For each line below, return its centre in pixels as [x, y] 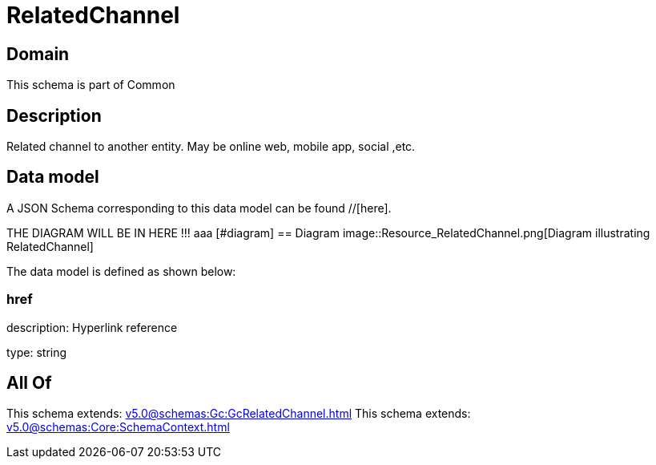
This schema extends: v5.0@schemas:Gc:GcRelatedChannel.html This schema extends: [239, 414]
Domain [38, 54]
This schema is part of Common [91, 85]
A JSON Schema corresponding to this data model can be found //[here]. [199, 208]
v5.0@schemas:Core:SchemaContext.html [118, 427]
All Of [29, 383]
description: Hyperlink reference [92, 327]
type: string [37, 352]
